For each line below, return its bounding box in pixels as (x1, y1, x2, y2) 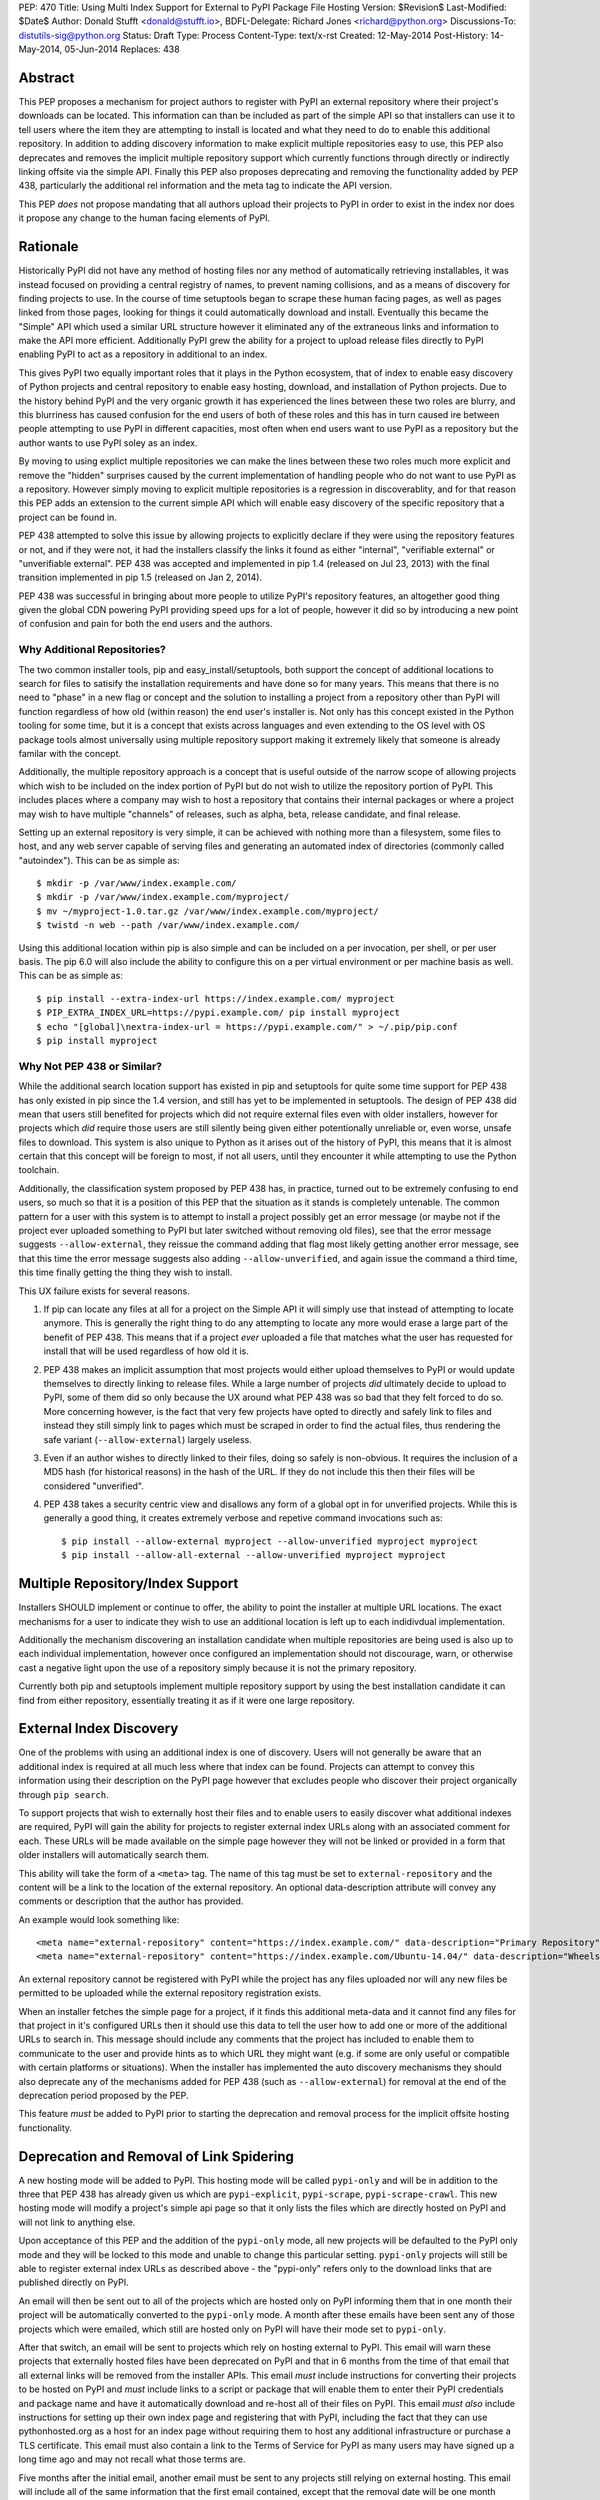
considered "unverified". (43, 1480, 145, 1492)
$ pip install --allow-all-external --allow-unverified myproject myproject (61, 1550, 447, 1561)
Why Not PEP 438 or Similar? (18, 1059, 162, 1073)
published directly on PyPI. (18, 2276, 129, 2289)
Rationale (18, 238, 79, 255)
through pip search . (18, 1788, 109, 1800)
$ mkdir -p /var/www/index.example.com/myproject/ (36, 891, 290, 903)
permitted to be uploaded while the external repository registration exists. (18, 1987, 322, 1999)
